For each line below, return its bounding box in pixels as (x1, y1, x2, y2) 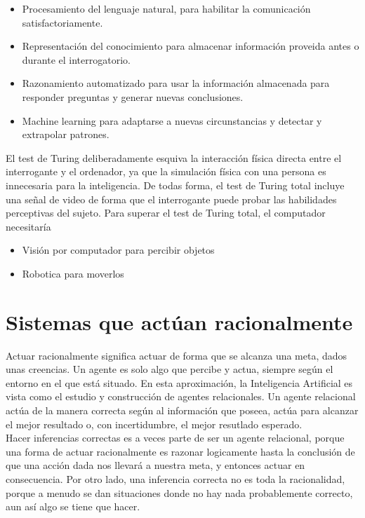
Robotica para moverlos (22, 266, 124, 280)
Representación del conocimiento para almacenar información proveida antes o (22, 39, 359, 53)
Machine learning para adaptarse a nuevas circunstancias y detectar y (22, 113, 322, 128)
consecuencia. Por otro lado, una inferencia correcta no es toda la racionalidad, (6, 471, 345, 486)
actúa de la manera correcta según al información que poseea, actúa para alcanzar (6, 403, 359, 417)
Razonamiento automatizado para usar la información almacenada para (22, 76, 330, 90)
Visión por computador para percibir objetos (22, 243, 215, 257)
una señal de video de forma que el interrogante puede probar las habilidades (6, 191, 337, 206)
